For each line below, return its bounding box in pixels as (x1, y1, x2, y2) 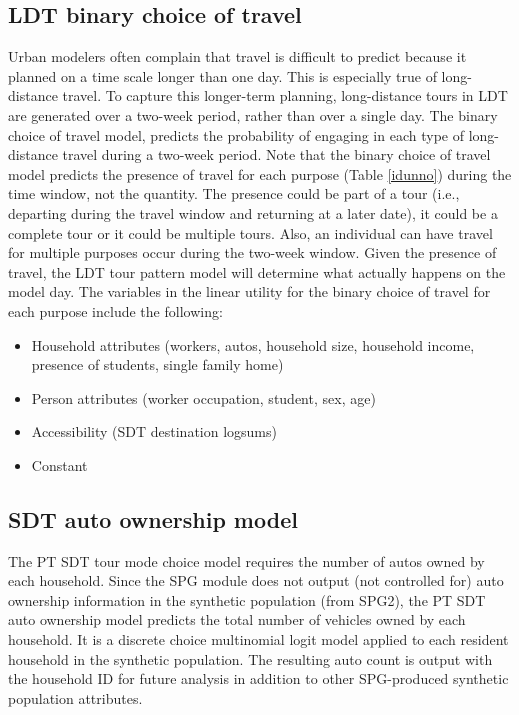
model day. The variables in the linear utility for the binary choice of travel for (8, 281, 491, 302)
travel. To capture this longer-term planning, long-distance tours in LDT (62, 85, 508, 106)
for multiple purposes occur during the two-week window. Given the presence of (8, 242, 497, 263)
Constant (31, 454, 88, 475)
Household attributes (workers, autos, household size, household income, (31, 334, 475, 355)
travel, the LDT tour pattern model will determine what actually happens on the (8, 261, 506, 282)
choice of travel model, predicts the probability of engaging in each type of (8, 124, 464, 145)
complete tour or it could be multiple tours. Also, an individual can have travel (8, 222, 493, 243)
